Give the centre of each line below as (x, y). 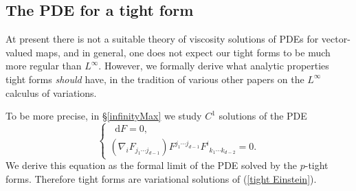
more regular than (44, 66)
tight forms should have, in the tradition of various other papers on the (155, 79)
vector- (336, 39)
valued (19, 52)
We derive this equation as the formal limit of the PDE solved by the (152, 165)
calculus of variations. (51, 92)
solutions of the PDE (263, 116)
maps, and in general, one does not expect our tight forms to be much (183, 52)
